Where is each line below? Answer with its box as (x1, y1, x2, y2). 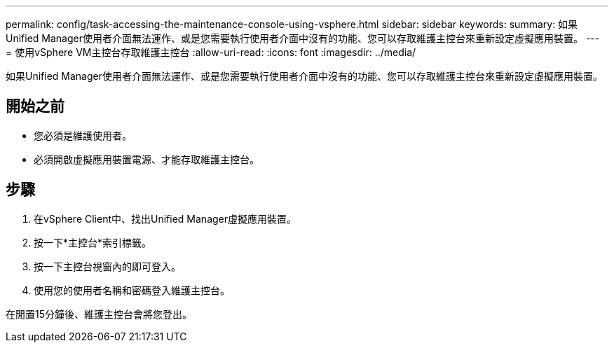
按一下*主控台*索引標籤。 (34, 236, 152, 249)
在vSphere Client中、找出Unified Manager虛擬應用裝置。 (34, 212, 297, 225)
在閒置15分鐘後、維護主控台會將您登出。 (6, 307, 192, 320)
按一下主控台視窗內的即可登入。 (34, 260, 181, 272)
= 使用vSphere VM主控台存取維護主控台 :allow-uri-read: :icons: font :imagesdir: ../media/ (6, 46, 416, 58)
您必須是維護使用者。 (34, 129, 132, 141)
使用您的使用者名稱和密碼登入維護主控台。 (34, 284, 230, 296)
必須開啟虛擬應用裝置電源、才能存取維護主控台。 (34, 153, 259, 165)
